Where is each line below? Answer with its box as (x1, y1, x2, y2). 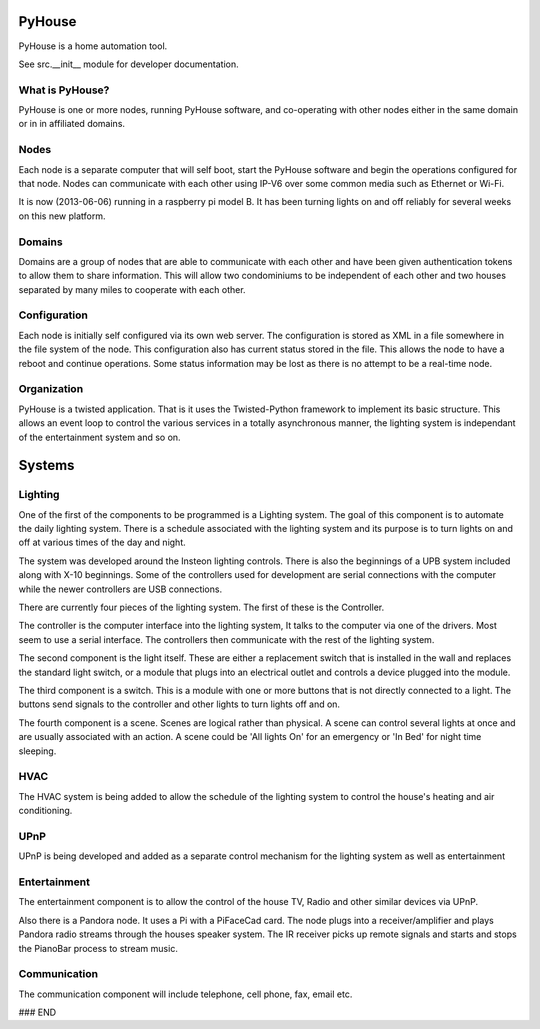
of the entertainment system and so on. (18, 431, 181, 443)
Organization (18, 382, 84, 396)
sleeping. (18, 745, 57, 757)
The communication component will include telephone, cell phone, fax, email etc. (18, 988, 353, 1000)
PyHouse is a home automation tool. (18, 40, 168, 52)
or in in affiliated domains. (18, 118, 125, 130)
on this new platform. (18, 210, 106, 222)
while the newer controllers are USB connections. (18, 583, 223, 595)
